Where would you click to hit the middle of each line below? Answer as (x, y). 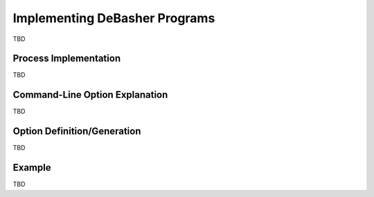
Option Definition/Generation (77, 131)
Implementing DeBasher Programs (114, 18)
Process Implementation (67, 59)
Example (32, 168)
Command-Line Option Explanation (90, 95)
